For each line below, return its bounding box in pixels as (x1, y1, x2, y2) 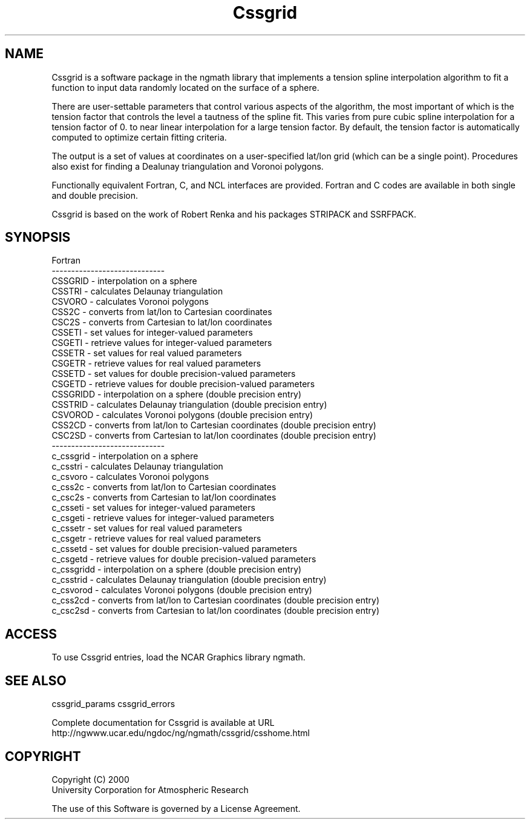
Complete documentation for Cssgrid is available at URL (51, 717, 275, 728)
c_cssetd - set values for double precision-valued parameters (51, 543, 298, 554)
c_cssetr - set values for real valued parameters (51, 523, 243, 534)
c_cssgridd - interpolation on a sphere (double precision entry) (51, 564, 302, 575)
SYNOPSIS (5, 230, 71, 245)
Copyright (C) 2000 (51, 774, 129, 785)
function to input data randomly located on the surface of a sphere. (51, 82, 319, 93)
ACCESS (5, 626, 57, 642)
